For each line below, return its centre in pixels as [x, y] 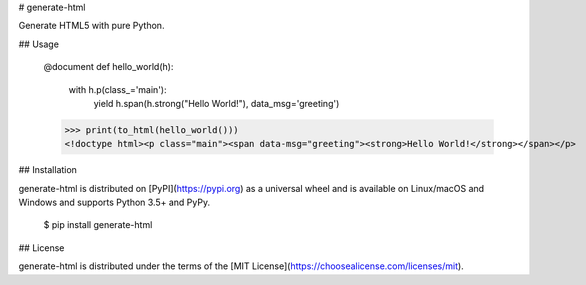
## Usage [39, 44]
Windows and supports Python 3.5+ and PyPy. [114, 202]
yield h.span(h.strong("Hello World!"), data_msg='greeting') [216, 103]
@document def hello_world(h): [108, 67]
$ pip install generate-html [98, 225]
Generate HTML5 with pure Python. [91, 26]
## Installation [47, 170]
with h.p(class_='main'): [117, 89]
